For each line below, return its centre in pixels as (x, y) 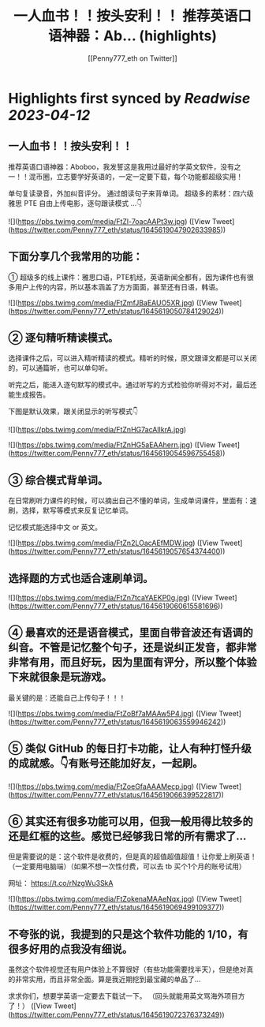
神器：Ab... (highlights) (140, 36)
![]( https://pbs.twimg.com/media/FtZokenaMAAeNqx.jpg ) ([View (113, 899)
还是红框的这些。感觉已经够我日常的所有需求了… (127, 837)
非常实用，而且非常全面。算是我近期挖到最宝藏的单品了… (108, 980)
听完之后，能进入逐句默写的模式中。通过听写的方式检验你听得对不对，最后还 (132, 385)
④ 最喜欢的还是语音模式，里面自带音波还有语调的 (131, 633)
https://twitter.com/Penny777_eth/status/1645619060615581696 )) (117, 606)
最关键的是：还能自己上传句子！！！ (67, 697)
